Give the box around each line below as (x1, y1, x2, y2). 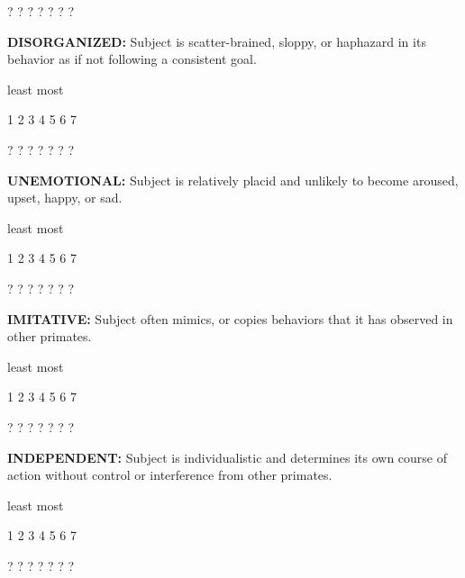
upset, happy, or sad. (7, 188, 123, 207)
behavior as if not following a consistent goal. (7, 50, 257, 68)
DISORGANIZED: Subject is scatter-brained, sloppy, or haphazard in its (7, 32, 426, 50)
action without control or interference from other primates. (7, 465, 333, 484)
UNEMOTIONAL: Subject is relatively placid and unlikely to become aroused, (7, 170, 459, 189)
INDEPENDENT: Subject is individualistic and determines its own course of (7, 447, 448, 466)
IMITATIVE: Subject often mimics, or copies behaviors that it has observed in (7, 309, 453, 328)
